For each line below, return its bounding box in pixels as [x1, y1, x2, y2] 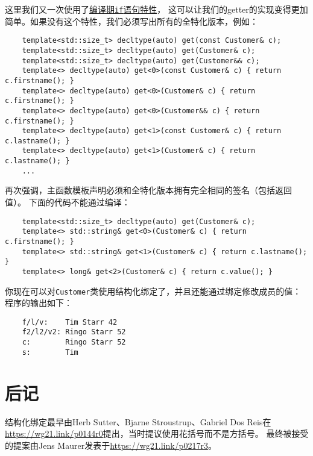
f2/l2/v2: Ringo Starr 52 [22, 328, 126, 337]
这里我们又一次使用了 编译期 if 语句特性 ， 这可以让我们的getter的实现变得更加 [5, 3, 308, 15]
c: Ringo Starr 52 [22, 338, 126, 347]
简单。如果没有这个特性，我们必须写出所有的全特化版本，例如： [5, 14, 258, 27]
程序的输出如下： [5, 296, 72, 309]
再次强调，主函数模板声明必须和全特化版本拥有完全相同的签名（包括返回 [5, 184, 292, 196]
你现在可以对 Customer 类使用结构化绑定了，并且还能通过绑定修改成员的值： [5, 284, 302, 297]
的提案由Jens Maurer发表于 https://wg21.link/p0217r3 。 [5, 439, 217, 451]
